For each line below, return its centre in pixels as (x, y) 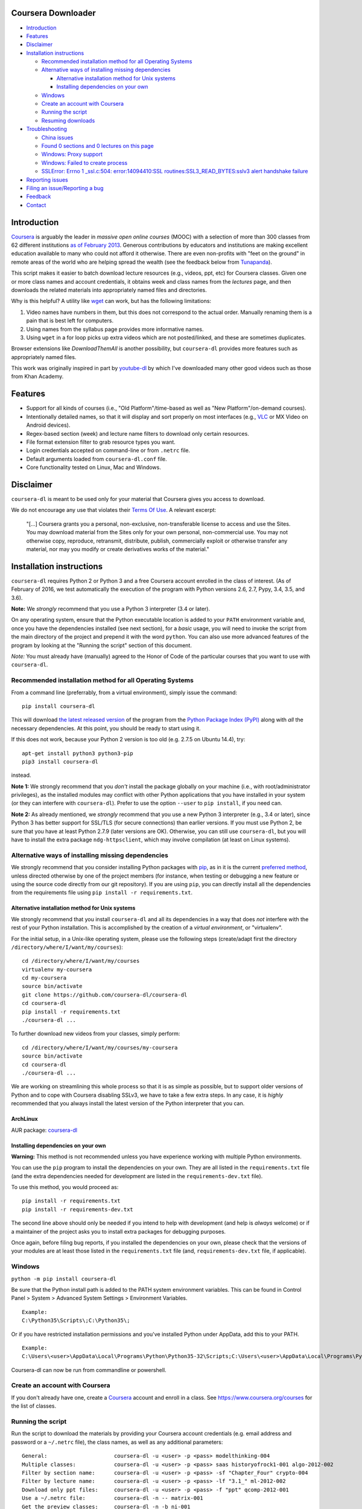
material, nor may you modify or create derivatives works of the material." (118, 549)
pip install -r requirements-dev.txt (78, 1209)
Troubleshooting (47, 129)
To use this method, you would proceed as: (65, 1187)
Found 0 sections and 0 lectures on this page (97, 145)
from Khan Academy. (37, 377)
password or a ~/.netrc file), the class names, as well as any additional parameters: (117, 1442)
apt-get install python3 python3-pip (78, 753)
